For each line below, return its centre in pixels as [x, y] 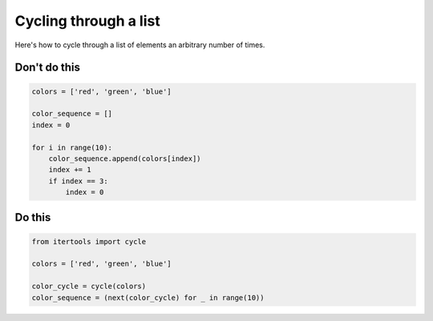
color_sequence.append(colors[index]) [125, 158]
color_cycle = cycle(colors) [89, 287]
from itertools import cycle [89, 241]
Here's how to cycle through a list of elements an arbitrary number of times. [140, 45]
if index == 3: [78, 181]
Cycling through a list [87, 21]
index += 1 [70, 170]
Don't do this [47, 68]
